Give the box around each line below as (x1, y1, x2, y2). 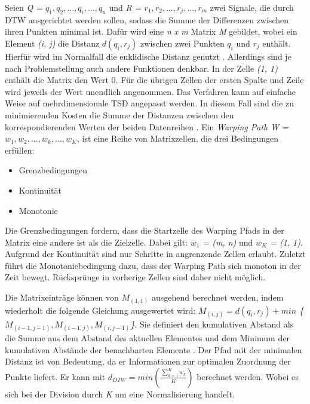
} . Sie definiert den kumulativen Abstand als (130, 317, 294, 330)
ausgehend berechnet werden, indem (151, 291, 284, 304)
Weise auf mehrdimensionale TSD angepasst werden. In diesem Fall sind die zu (5, 97, 294, 109)
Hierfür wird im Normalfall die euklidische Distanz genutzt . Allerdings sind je (5, 50, 291, 62)
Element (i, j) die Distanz (5, 36, 100, 49)
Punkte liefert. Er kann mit (5, 370, 106, 382)
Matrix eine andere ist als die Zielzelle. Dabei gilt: (5, 235, 188, 248)
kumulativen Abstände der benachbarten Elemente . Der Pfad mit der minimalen (5, 343, 302, 356)
